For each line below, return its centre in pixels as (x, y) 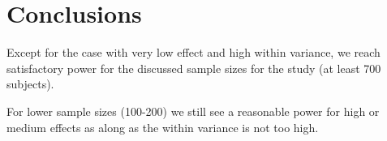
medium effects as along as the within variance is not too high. (163, 127)
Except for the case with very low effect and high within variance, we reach (193, 52)
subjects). (30, 84)
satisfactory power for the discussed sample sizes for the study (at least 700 (194, 68)
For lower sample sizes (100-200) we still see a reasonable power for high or (193, 111)
